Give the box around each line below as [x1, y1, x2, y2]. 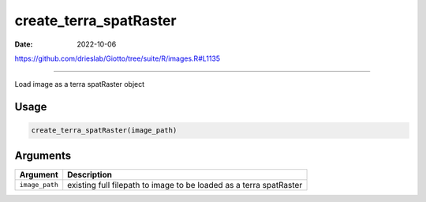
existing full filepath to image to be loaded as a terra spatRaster [67, 179, 303, 190]
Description [67, 169, 112, 180]
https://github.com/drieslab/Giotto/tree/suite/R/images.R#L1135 [14, 54, 221, 63]
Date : [14, 39, 33, 49]
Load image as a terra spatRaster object [14, 80, 145, 89]
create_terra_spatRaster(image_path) [31, 126, 177, 135]
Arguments [14, 148, 72, 162]
